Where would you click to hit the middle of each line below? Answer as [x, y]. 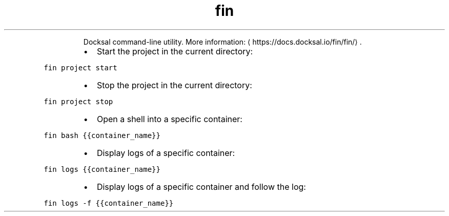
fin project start [80, 67]
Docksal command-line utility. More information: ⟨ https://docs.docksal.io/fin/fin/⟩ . [222, 42]
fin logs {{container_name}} [102, 169]
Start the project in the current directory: [175, 51]
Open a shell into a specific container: [169, 119]
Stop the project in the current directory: [174, 85]
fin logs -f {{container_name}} [109, 203]
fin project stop [78, 101]
